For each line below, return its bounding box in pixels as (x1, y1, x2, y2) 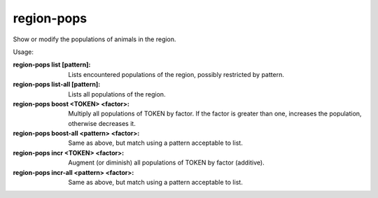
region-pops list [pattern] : (13, 60, 91, 69)
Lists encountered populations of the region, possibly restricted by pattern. (68, 70, 285, 78)
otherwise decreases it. (68, 119, 136, 127)
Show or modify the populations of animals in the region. (13, 35, 176, 43)
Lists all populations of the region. (68, 90, 166, 98)
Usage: (13, 48, 34, 56)
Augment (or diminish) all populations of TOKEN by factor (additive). (68, 158, 265, 167)
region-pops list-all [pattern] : (13, 80, 101, 89)
